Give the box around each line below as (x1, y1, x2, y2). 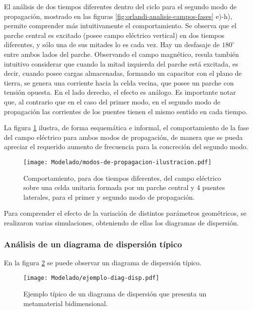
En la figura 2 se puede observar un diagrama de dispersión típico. (4, 257, 201, 267)
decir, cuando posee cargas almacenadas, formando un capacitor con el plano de (4, 68, 242, 78)
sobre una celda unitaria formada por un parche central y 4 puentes (23, 182, 225, 192)
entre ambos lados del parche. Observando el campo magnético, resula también (4, 49, 239, 59)
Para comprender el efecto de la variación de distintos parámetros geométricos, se (4, 208, 247, 218)
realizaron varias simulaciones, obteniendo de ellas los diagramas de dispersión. (4, 217, 239, 227)
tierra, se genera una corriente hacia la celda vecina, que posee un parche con (4, 77, 234, 87)
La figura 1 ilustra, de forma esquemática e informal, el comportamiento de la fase (4, 122, 249, 133)
